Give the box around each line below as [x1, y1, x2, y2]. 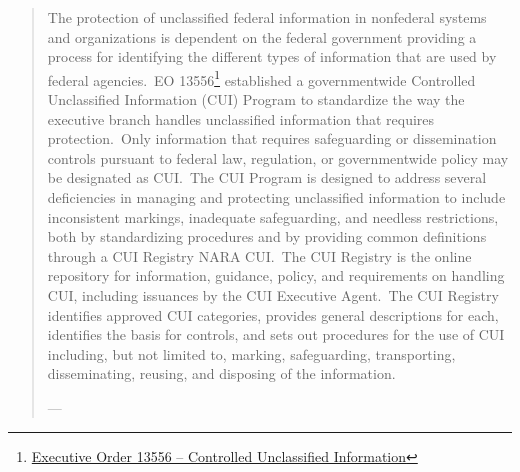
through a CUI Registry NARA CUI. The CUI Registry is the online [47, 245, 472, 266]
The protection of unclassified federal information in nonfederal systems [47, 7, 487, 27]
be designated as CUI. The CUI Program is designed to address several [47, 167, 487, 188]
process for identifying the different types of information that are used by [47, 46, 497, 67]
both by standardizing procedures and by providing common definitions [47, 226, 487, 247]
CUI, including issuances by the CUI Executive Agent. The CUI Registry [47, 284, 499, 305]
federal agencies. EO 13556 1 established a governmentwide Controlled [47, 66, 476, 90]
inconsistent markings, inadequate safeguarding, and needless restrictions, [47, 206, 499, 227]
